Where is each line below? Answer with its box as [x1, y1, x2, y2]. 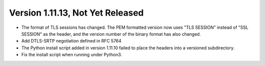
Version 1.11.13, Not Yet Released [9, 7, 144, 18]
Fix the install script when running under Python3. [21, 52, 122, 58]
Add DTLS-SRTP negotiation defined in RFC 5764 [21, 38, 122, 44]
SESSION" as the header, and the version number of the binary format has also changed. [21, 31, 201, 37]
